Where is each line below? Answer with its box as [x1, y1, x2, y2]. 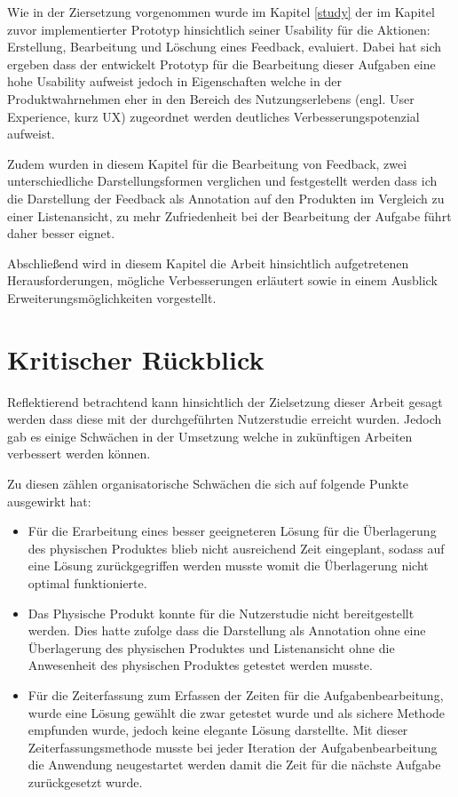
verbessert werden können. [7, 444, 151, 463]
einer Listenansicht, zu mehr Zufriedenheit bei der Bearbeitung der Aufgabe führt [7, 206, 452, 225]
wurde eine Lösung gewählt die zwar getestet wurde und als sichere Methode [28, 703, 446, 721]
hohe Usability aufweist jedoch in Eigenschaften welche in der [7, 72, 342, 91]
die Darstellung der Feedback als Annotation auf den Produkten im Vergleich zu [7, 188, 445, 207]
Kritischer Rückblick [7, 340, 265, 377]
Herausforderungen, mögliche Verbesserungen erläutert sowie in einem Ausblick [7, 271, 438, 290]
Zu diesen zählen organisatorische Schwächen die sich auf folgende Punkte [7, 474, 409, 492]
